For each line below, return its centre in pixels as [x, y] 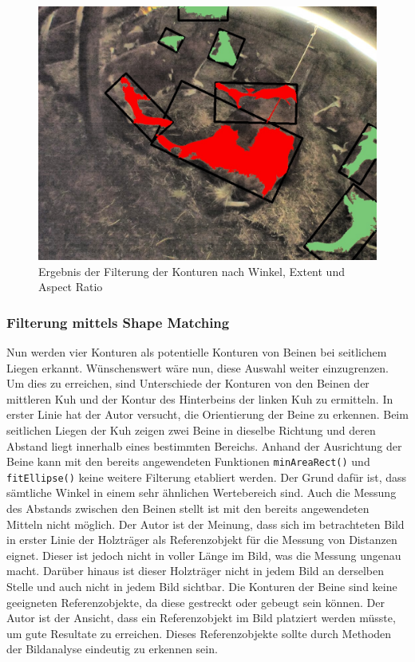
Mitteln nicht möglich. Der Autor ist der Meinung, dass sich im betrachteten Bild [206, 524]
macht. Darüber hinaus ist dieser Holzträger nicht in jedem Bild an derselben [196, 571]
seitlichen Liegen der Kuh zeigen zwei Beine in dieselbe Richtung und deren [191, 430]
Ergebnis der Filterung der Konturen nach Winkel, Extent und [192, 271]
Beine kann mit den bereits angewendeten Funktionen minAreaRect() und [188, 461]
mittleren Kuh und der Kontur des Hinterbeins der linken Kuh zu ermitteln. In [200, 398]
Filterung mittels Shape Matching [118, 322]
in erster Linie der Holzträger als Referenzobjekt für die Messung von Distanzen [202, 540]
